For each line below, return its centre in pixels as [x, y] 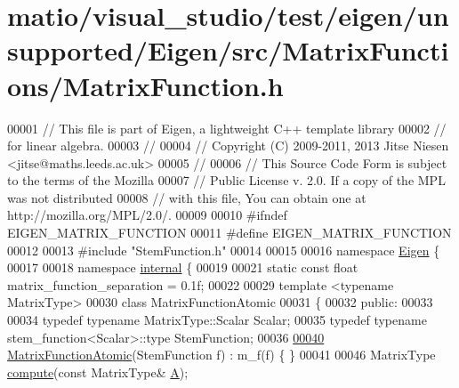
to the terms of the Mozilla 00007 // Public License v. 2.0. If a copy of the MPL [226, 180]
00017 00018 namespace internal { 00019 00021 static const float [183, 267]
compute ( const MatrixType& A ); [98, 372]
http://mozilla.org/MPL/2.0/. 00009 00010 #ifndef [147, 215]
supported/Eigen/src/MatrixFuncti [228, 50]
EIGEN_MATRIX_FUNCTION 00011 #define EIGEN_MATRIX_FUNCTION [229, 233]
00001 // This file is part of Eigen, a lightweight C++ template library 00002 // [227, 128]
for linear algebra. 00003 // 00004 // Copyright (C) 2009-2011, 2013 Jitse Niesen [228, 145]
